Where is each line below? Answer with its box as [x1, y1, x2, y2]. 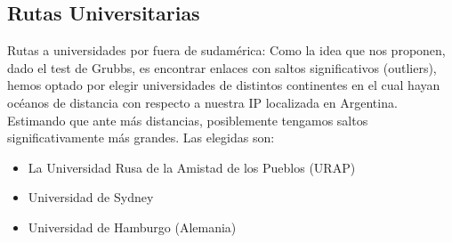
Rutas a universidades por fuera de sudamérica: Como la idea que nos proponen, [7, 41, 446, 60]
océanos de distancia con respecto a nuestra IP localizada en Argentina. [7, 93, 398, 111]
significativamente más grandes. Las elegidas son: [7, 128, 275, 147]
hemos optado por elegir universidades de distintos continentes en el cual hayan [7, 76, 440, 94]
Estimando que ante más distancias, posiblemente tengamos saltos [7, 110, 368, 129]
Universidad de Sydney [28, 188, 154, 207]
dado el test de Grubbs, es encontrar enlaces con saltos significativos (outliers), [7, 58, 437, 77]
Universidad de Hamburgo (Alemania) [28, 217, 237, 236]
